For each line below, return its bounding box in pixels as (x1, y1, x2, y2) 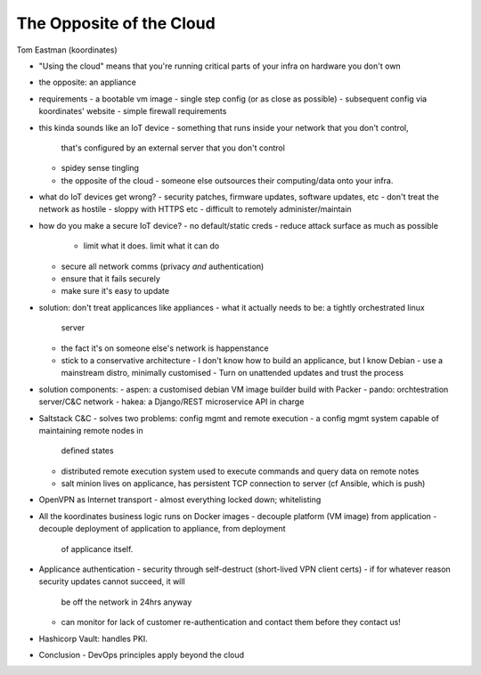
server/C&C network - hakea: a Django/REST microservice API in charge (38, 396, 305, 407)
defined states (61, 445, 115, 456)
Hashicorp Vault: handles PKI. (38, 633, 148, 644)
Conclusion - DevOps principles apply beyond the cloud (38, 650, 245, 660)
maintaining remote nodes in (38, 425, 143, 435)
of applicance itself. (61, 543, 134, 554)
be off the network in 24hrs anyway (61, 597, 192, 607)
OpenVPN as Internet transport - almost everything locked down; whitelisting (38, 494, 322, 505)
